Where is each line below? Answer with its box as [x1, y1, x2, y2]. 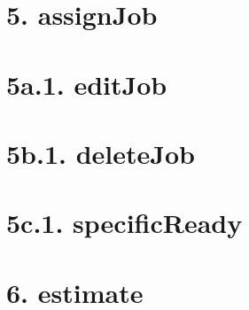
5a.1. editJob [6, 66, 167, 102]
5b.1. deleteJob [6, 135, 195, 171]
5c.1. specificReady [6, 205, 243, 241]
